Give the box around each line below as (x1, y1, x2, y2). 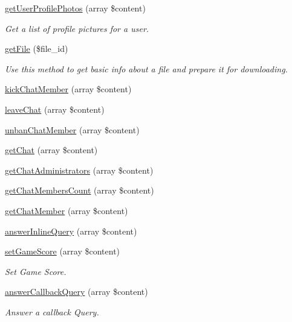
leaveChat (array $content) (5, 103, 105, 115)
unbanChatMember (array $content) (5, 123, 140, 136)
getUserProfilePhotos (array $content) (5, 2, 146, 14)
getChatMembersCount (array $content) (5, 184, 154, 197)
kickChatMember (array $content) (5, 83, 132, 95)
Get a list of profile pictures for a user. (5, 22, 149, 34)
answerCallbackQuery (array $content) (5, 285, 148, 298)
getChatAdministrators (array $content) (5, 163, 154, 176)
